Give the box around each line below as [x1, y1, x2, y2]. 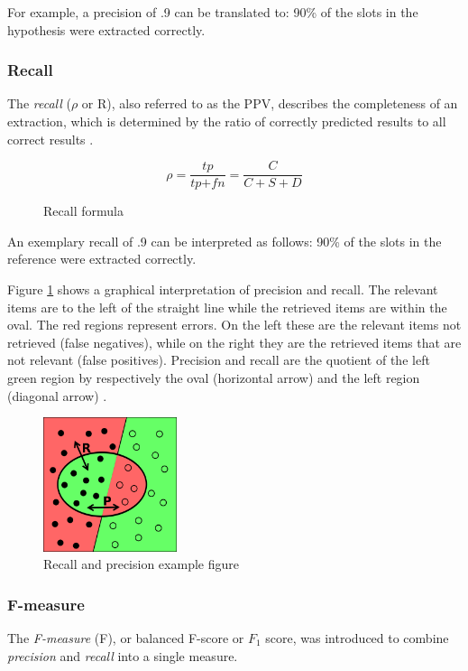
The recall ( [7, 94, 71, 113]
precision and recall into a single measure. [7, 646, 238, 665]
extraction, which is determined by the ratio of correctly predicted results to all [7, 112, 446, 130]
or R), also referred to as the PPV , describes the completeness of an [81, 94, 458, 113]
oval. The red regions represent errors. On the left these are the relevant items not [7, 315, 462, 334]
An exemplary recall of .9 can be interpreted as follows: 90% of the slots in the [7, 231, 442, 250]
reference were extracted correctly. [7, 249, 197, 268]
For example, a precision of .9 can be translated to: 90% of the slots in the [7, 3, 418, 21]
